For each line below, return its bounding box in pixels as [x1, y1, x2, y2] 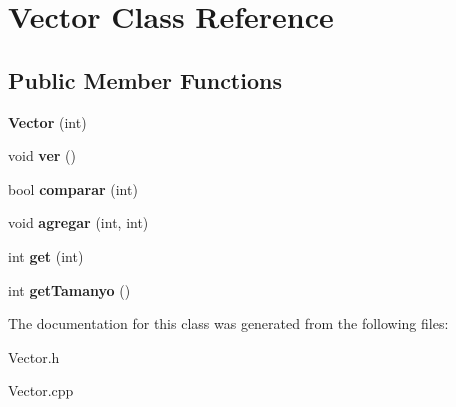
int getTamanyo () [8, 279, 131, 300]
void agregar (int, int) [8, 212, 149, 233]
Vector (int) [8, 111, 87, 132]
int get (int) [8, 245, 84, 266]
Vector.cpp [8, 380, 74, 401]
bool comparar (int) [8, 178, 138, 199]
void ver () [8, 145, 76, 166]
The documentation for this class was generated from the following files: [8, 313, 449, 334]
